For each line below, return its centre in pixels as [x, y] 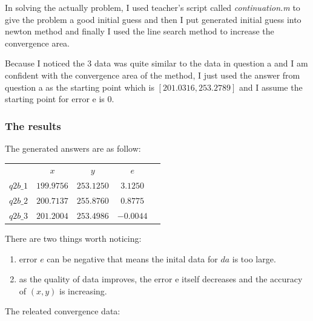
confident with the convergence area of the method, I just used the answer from [153, 75]
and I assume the [271, 87]
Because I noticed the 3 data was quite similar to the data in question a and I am [156, 63]
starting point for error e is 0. [60, 99]
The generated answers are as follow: [73, 148]
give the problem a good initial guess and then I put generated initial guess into [153, 19]
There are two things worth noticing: [73, 238]
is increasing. [83, 290]
